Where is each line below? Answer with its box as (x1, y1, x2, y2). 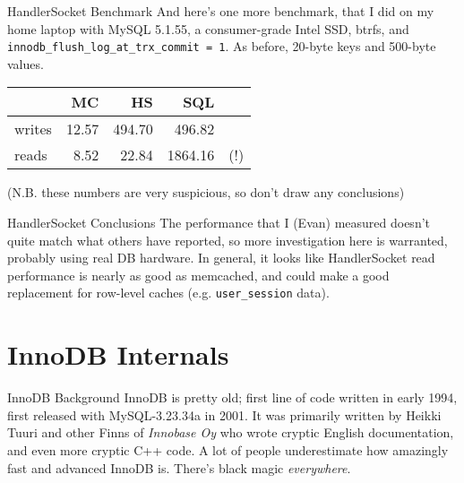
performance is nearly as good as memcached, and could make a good (7, 265, 390, 284)
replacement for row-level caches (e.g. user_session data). (7, 283, 330, 302)
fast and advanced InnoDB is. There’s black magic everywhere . (7, 458, 351, 477)
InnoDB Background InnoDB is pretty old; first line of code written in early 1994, (7, 388, 458, 407)
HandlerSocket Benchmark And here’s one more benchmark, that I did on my (7, 2, 434, 20)
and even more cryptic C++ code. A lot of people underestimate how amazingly (7, 440, 449, 459)
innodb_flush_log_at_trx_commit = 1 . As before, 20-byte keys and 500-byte (7, 37, 436, 56)
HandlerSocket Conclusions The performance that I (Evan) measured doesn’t (7, 213, 430, 232)
